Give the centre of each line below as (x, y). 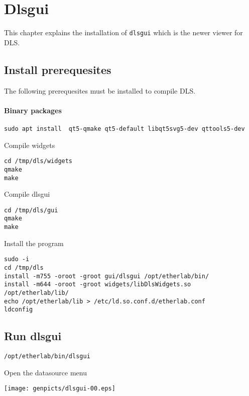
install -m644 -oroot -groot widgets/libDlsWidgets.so (98, 285)
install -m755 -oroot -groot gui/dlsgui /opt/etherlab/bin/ (107, 276)
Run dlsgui (33, 336)
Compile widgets (30, 145)
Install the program (34, 243)
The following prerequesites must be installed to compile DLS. (100, 90)
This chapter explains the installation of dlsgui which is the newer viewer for (123, 32)
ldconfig (19, 310)
